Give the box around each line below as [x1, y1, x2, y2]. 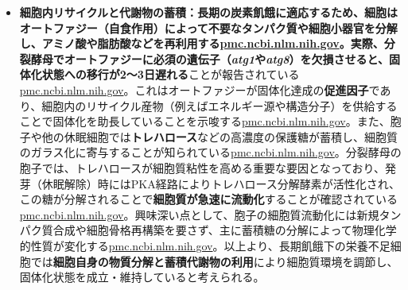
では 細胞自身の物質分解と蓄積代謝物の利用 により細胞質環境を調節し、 [30, 253, 398, 269]
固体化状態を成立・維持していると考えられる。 [19, 269, 265, 285]
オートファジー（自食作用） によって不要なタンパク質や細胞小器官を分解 [19, 19, 398, 36]
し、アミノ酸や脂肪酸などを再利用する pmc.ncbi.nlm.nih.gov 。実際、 [19, 35, 384, 52]
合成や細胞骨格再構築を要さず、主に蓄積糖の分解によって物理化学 [52, 222, 397, 238]
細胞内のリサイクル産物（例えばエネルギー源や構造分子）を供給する [41, 97, 398, 114]
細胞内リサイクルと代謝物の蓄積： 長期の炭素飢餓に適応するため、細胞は [19, 4, 398, 20]
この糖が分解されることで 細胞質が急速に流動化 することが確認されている [19, 191, 398, 207]
